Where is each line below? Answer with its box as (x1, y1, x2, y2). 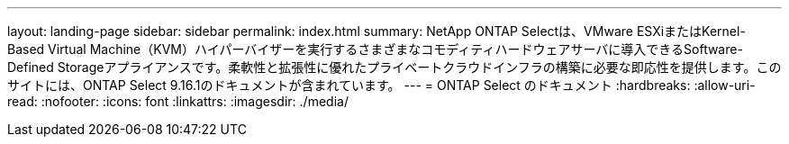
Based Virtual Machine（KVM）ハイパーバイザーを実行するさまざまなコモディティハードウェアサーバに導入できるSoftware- (7, 41, 743, 57)
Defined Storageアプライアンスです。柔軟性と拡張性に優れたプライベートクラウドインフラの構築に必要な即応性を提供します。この (7, 59, 782, 75)
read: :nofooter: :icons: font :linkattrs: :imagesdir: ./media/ (7, 94, 349, 109)
